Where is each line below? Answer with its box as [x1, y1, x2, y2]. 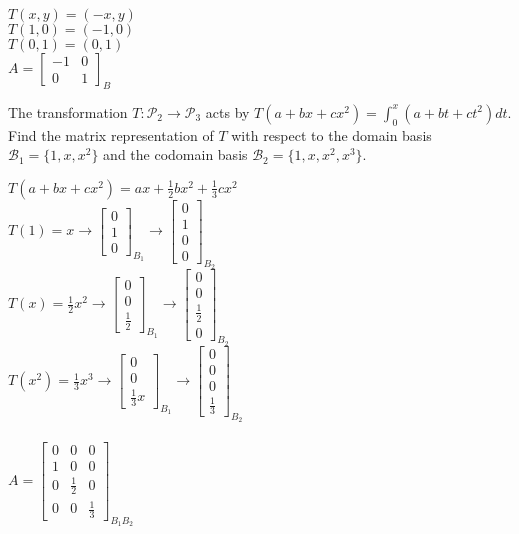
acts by [205, 101, 250, 122]
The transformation [8, 101, 128, 122]
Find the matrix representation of [8, 124, 214, 145]
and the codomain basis [103, 144, 248, 165]
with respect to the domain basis [231, 124, 432, 145]
